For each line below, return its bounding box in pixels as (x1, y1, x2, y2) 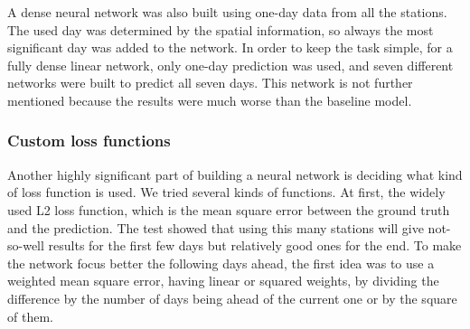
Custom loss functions (7, 129, 171, 152)
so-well (7, 236, 44, 255)
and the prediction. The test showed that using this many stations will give (7, 218, 424, 237)
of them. (7, 306, 53, 325)
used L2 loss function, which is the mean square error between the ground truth (7, 200, 450, 219)
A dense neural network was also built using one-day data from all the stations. (7, 3, 447, 21)
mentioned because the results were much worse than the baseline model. (7, 90, 412, 109)
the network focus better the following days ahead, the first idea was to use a (7, 253, 435, 272)
